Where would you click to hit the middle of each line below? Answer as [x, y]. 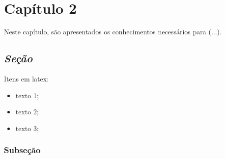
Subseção [22, 150]
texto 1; [27, 95]
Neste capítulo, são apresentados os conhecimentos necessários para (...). [113, 32]
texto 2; [27, 112]
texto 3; [27, 128]
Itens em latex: [27, 78]
